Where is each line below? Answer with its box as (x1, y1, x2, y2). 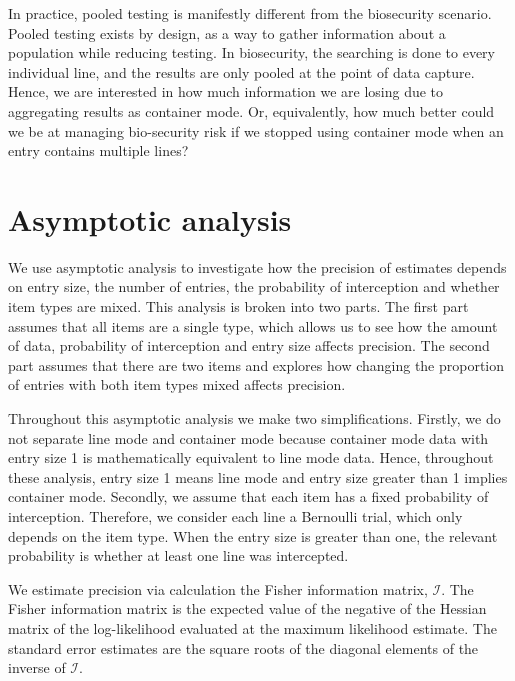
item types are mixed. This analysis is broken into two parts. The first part (8, 296, 469, 317)
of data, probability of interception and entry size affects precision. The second (8, 335, 490, 356)
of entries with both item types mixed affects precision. (8, 374, 346, 395)
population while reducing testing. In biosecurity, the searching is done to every (8, 42, 495, 63)
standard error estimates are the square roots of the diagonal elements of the (8, 637, 479, 658)
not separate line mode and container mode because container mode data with (8, 427, 489, 448)
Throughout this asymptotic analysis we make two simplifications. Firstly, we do (8, 408, 501, 429)
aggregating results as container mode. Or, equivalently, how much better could (8, 100, 495, 121)
